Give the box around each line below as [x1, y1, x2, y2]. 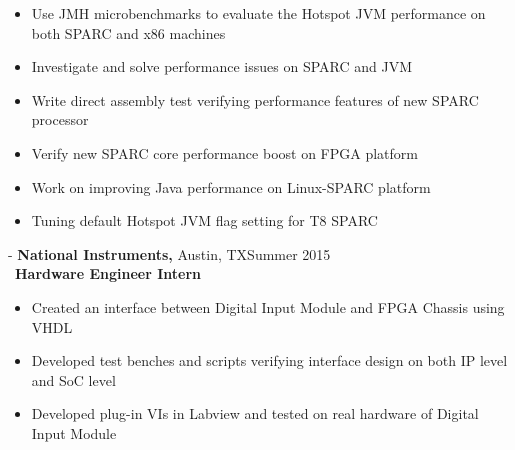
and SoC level [31, 369, 116, 390]
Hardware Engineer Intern [15, 263, 201, 284]
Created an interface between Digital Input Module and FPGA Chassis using [31, 296, 505, 317]
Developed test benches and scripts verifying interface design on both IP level [31, 350, 508, 371]
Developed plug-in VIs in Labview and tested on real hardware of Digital [31, 403, 479, 424]
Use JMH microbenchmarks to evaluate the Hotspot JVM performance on [31, 3, 486, 23]
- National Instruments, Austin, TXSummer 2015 [8, 243, 331, 264]
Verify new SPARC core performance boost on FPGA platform [31, 142, 418, 163]
